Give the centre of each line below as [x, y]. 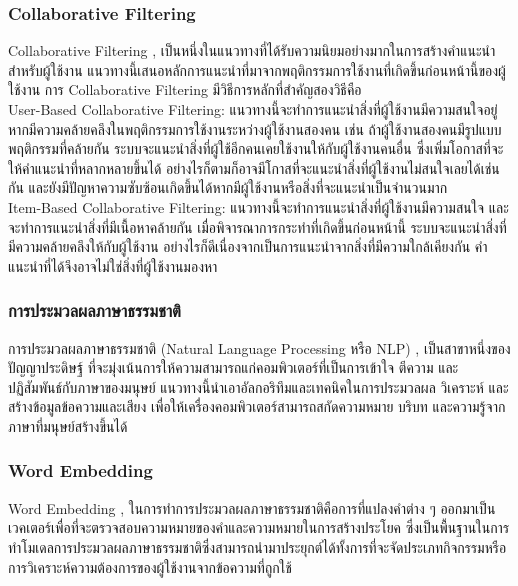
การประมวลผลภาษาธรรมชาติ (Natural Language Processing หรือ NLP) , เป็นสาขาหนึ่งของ [259, 347]
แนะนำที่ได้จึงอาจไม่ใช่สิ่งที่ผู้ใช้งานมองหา [113, 265]
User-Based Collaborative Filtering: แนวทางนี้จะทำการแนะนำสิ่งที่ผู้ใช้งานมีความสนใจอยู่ [253, 109]
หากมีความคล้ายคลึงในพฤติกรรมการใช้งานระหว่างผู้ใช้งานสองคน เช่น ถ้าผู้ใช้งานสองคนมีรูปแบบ [255, 128]
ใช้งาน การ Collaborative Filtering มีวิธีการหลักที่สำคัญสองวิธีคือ [185, 89]
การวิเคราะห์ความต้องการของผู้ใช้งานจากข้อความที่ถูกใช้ [150, 566]
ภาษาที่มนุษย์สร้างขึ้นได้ [68, 425]
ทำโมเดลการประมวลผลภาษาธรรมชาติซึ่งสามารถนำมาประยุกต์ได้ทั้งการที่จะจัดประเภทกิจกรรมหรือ [257, 546]
